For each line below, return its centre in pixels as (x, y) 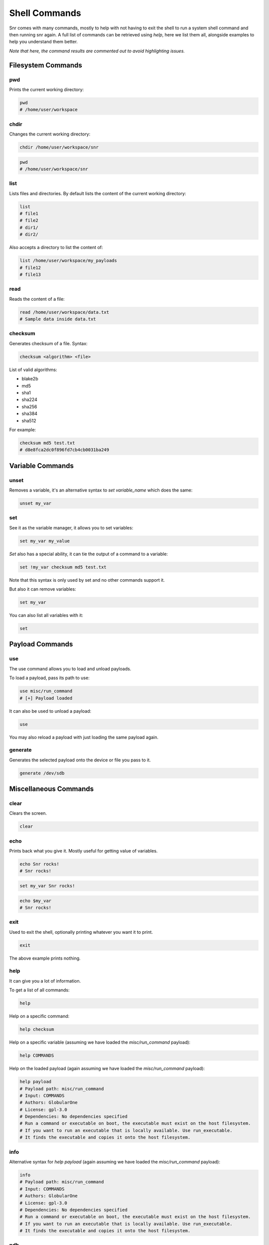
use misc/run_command (46, 691)
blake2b (30, 379)
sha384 (29, 414)
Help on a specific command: (39, 1016)
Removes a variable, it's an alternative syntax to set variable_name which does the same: (101, 490)
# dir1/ (29, 227)
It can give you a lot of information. (45, 981)
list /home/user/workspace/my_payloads (68, 261)
